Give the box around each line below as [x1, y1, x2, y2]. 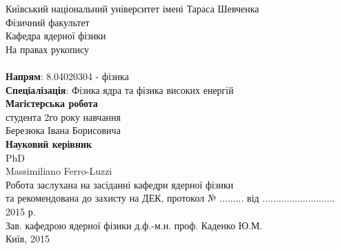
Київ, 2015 [6, 231, 50, 246]
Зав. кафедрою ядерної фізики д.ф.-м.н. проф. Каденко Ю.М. [6, 218, 263, 232]
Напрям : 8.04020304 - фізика [6, 68, 129, 83]
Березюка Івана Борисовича [6, 123, 121, 137]
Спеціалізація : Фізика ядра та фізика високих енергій [6, 82, 234, 97]
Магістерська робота [6, 96, 98, 110]
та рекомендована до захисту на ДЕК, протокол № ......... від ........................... [6, 191, 335, 205]
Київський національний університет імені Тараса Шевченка [6, 1, 259, 15]
